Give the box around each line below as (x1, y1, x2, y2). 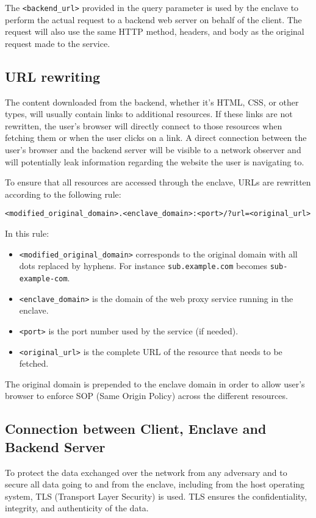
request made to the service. (5, 37, 110, 49)
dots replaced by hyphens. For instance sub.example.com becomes (19, 259, 268, 272)
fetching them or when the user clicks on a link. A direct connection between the (5, 131, 307, 144)
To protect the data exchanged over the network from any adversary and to (5, 466, 287, 478)
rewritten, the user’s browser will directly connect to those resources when (5, 119, 282, 132)
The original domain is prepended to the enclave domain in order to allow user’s (5, 377, 305, 390)
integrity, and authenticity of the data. (5, 502, 149, 514)
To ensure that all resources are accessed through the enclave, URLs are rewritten (5, 176, 311, 189)
